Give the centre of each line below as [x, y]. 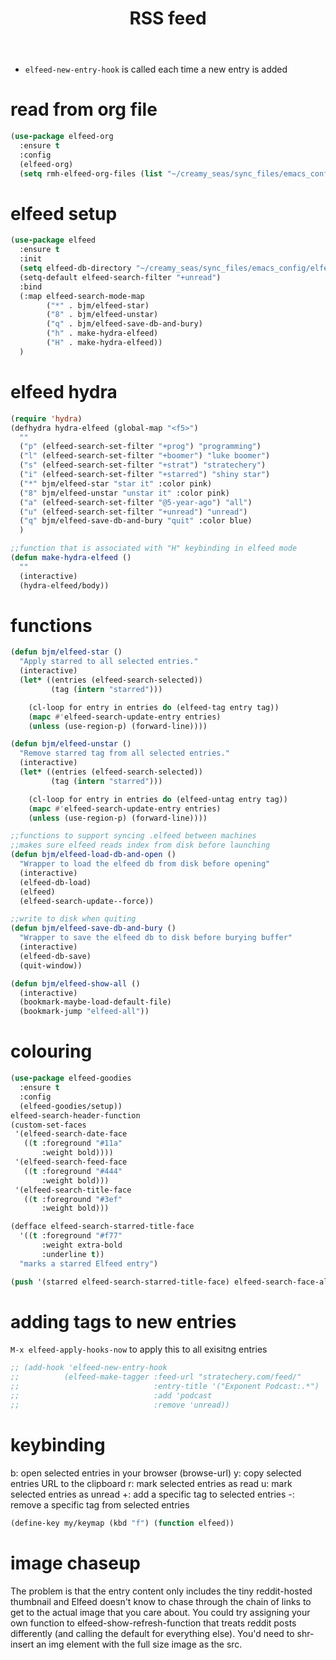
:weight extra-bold [82, 1245]
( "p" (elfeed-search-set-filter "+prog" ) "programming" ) [140, 447]
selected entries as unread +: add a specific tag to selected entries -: [152, 1494]
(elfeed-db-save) [55, 956]
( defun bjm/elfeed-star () [66, 652]
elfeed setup [64, 213]
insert [22, 1644]
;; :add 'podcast [111, 1396]
